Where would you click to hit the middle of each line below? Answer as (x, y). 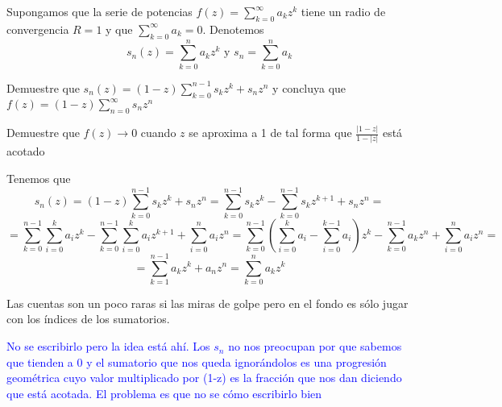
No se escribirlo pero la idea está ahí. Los (108, 346)
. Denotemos (233, 29)
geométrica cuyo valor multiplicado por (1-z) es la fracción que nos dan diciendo (204, 378)
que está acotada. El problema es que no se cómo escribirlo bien (164, 393)
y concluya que (309, 87)
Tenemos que (39, 179)
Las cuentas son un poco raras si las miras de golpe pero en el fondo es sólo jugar (207, 303)
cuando (158, 133)
